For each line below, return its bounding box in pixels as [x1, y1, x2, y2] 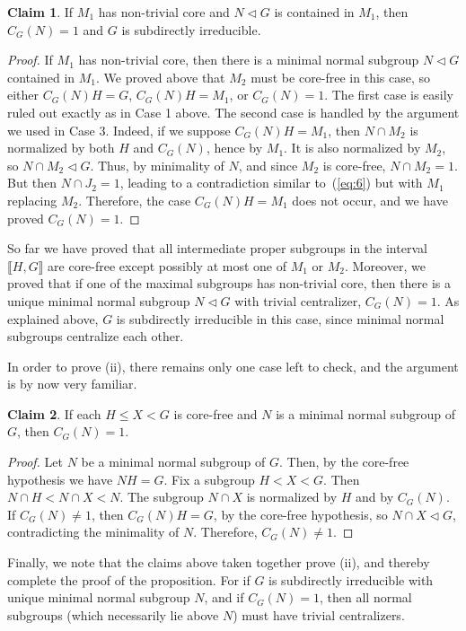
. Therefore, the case [78, 190, 191, 209]
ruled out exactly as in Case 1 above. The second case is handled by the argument [7, 102, 460, 121]
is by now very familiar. [7, 374, 137, 393]
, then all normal [320, 588, 412, 607]
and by [356, 487, 394, 506]
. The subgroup [119, 487, 204, 506]
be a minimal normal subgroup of [81, 452, 266, 471]
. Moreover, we [345, 256, 426, 275]
